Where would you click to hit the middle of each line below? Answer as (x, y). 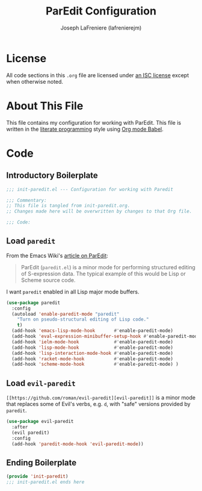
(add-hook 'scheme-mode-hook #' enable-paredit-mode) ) (95, 364)
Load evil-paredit (41, 383)
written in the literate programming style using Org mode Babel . (85, 129)
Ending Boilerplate (41, 462)
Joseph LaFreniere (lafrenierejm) (101, 28)
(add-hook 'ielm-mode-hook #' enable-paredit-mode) (92, 342)
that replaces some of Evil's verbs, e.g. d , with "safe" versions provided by (98, 404)
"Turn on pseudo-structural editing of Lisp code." (83, 320)
